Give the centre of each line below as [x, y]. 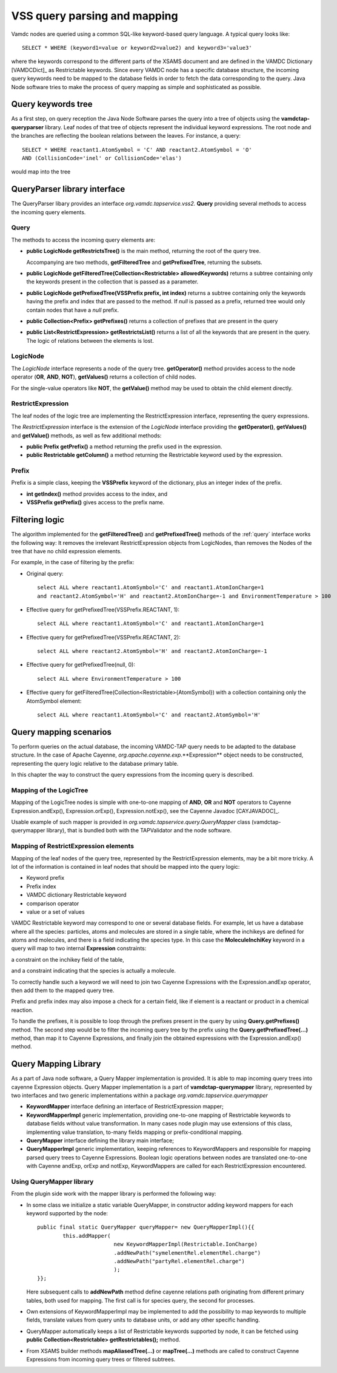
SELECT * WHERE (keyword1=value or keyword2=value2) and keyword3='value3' [137, 48]
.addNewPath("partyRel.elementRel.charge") [179, 1261]
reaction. [22, 1010]
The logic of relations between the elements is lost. [90, 340]
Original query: [45, 573]
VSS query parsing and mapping [95, 16]
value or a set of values [55, 912]
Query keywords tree [52, 104]
